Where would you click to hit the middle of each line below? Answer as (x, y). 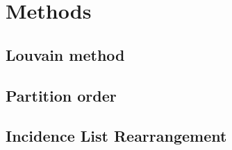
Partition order (61, 95)
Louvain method (65, 54)
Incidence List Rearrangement (116, 136)
